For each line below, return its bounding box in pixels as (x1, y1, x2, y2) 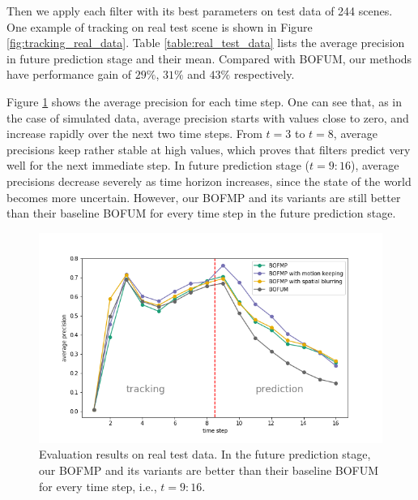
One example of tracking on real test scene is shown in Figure (6, 18, 313, 35)
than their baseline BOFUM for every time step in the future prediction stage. (6, 205, 396, 222)
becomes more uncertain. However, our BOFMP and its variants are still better (6, 188, 401, 205)
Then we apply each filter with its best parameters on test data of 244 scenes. (6, 2, 393, 19)
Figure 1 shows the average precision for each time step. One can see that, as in (6, 93, 403, 110)
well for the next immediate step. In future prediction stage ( (6, 157, 309, 174)
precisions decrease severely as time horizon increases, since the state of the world (6, 172, 412, 189)
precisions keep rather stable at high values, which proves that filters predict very (6, 140, 411, 157)
